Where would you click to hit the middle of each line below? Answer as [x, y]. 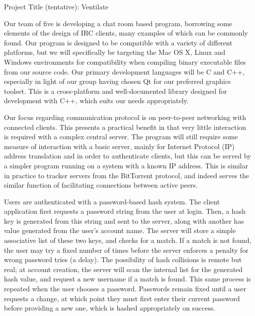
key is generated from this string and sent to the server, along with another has [124, 220]
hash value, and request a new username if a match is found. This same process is [127, 279]
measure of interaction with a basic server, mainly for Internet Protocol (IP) [119, 146]
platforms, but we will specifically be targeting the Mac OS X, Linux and [115, 52]
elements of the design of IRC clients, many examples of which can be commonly [126, 33]
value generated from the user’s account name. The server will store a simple [120, 230]
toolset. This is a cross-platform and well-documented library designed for [116, 91]
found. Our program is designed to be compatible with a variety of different [118, 42]
